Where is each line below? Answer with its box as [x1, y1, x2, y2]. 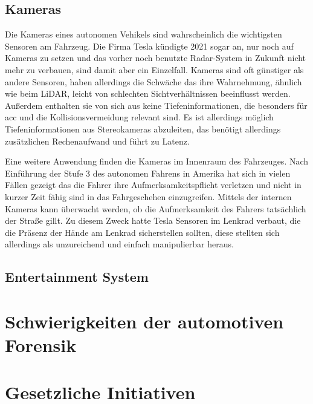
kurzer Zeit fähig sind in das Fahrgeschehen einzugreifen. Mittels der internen [5, 190, 292, 203]
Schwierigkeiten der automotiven [5, 308, 284, 333]
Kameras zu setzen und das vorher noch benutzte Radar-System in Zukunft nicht [5, 51, 306, 64]
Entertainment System [5, 267, 149, 286]
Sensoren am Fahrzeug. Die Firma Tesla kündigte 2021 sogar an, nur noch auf [5, 39, 294, 52]
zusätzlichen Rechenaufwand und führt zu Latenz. [5, 134, 190, 147]
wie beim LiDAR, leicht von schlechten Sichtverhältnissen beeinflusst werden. [5, 87, 291, 100]
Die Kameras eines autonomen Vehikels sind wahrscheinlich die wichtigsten [5, 28, 282, 41]
